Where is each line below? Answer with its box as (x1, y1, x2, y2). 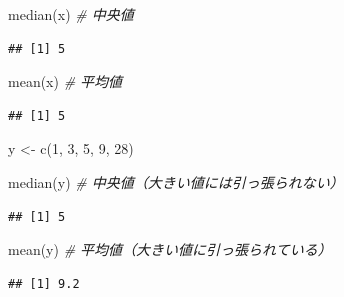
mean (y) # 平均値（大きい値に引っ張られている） (8, 239, 332, 260)
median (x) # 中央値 (8, 4, 134, 24)
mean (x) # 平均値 (8, 71, 123, 92)
